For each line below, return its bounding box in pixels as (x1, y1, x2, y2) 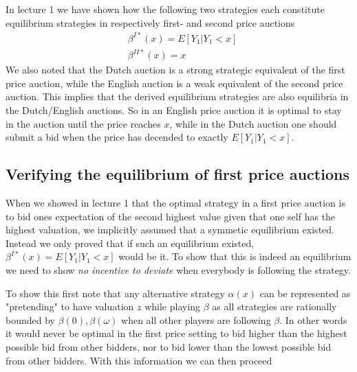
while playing (144, 299, 201, 314)
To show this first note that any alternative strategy (6, 286, 225, 300)
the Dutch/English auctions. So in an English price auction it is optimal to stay (6, 103, 342, 117)
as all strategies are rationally (212, 299, 337, 314)
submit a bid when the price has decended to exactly (6, 130, 228, 144)
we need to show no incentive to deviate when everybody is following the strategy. (6, 262, 351, 277)
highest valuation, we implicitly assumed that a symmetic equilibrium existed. (6, 222, 334, 237)
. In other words (279, 312, 347, 327)
